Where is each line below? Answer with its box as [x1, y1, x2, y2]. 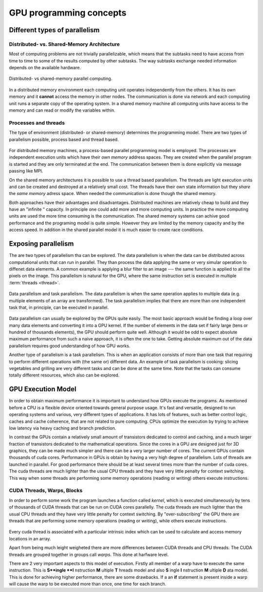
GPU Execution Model [9, 385, 76, 394]
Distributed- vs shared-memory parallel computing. [9, 76, 113, 81]
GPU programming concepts [9, 7, 127, 18]
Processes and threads [9, 119, 65, 126]
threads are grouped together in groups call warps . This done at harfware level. [9, 552, 169, 557]
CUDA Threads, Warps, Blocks [9, 487, 83, 494]
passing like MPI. [9, 168, 43, 174]
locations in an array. [9, 535, 51, 541]
